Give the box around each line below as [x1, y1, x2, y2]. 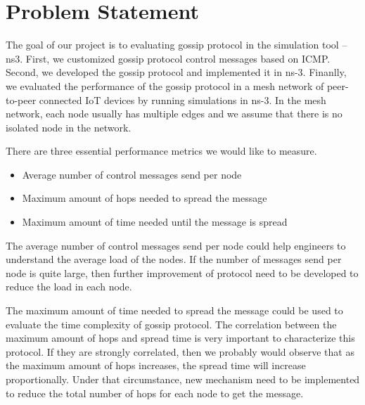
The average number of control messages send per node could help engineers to [6, 238, 346, 252]
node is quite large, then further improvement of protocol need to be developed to [6, 265, 359, 280]
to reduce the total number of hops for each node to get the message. [6, 385, 304, 400]
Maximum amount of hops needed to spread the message [22, 191, 267, 205]
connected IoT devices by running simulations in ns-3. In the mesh [39, 92, 326, 107]
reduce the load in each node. [6, 279, 132, 294]
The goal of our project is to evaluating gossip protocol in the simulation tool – [6, 37, 347, 52]
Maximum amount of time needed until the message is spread [22, 214, 288, 229]
